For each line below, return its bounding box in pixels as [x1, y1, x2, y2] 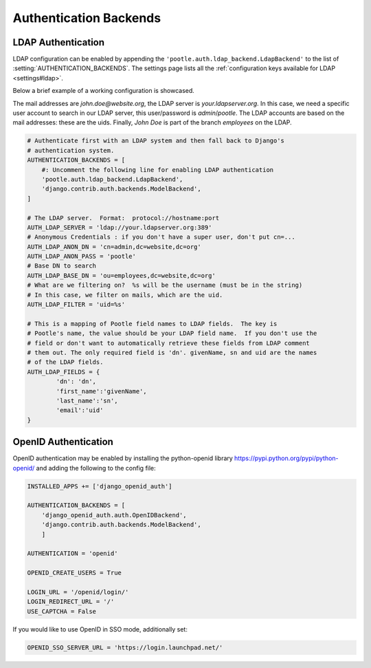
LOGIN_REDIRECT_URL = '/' [27, 598, 115, 605]
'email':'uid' [56, 407, 104, 414]
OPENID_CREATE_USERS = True [27, 569, 122, 577]
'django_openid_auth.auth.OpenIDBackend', [41, 511, 187, 519]
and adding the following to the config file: [36, 464, 156, 472]
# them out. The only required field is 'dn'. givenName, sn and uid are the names [27, 348, 317, 356]
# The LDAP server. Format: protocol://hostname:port [27, 214, 220, 222]
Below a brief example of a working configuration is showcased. [12, 87, 195, 95]
